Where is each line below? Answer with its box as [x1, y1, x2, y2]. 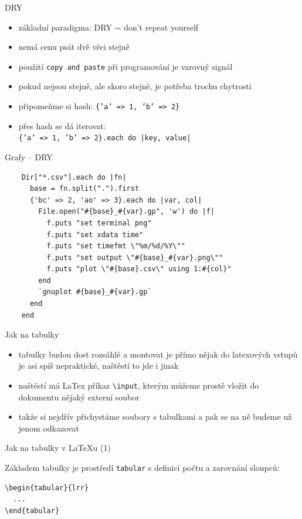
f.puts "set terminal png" [46, 218, 152, 227]
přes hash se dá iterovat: [18, 119, 106, 132]
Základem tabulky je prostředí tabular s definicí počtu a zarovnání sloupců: [5, 461, 280, 474]
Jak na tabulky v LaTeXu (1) [5, 442, 111, 454]
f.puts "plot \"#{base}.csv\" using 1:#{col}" [46, 265, 232, 274]
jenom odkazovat [18, 422, 79, 434]
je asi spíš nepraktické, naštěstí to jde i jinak [18, 359, 179, 372]
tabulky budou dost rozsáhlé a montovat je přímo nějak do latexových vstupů [18, 348, 298, 360]
